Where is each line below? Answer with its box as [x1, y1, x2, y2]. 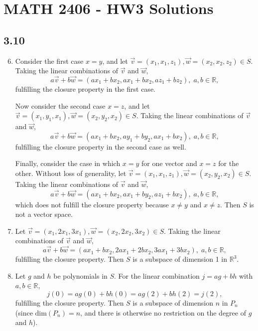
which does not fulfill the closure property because [15, 199, 169, 209]
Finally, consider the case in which [15, 158, 121, 168]
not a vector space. [15, 209, 73, 219]
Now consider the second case [15, 100, 106, 111]
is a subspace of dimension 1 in [132, 254, 228, 264]
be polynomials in [53, 270, 108, 281]
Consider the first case [15, 55, 84, 66]
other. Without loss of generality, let [15, 167, 127, 178]
